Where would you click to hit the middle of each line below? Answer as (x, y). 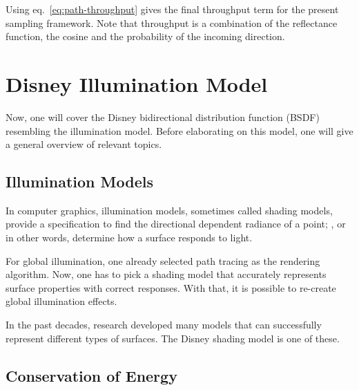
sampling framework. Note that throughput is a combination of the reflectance (172, 22)
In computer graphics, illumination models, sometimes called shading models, (169, 210)
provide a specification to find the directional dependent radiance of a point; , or (176, 224)
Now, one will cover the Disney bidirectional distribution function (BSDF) (163, 117)
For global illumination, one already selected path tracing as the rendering (163, 260)
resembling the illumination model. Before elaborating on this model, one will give (179, 130)
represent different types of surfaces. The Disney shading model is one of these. (173, 338)
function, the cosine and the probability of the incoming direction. (145, 36)
